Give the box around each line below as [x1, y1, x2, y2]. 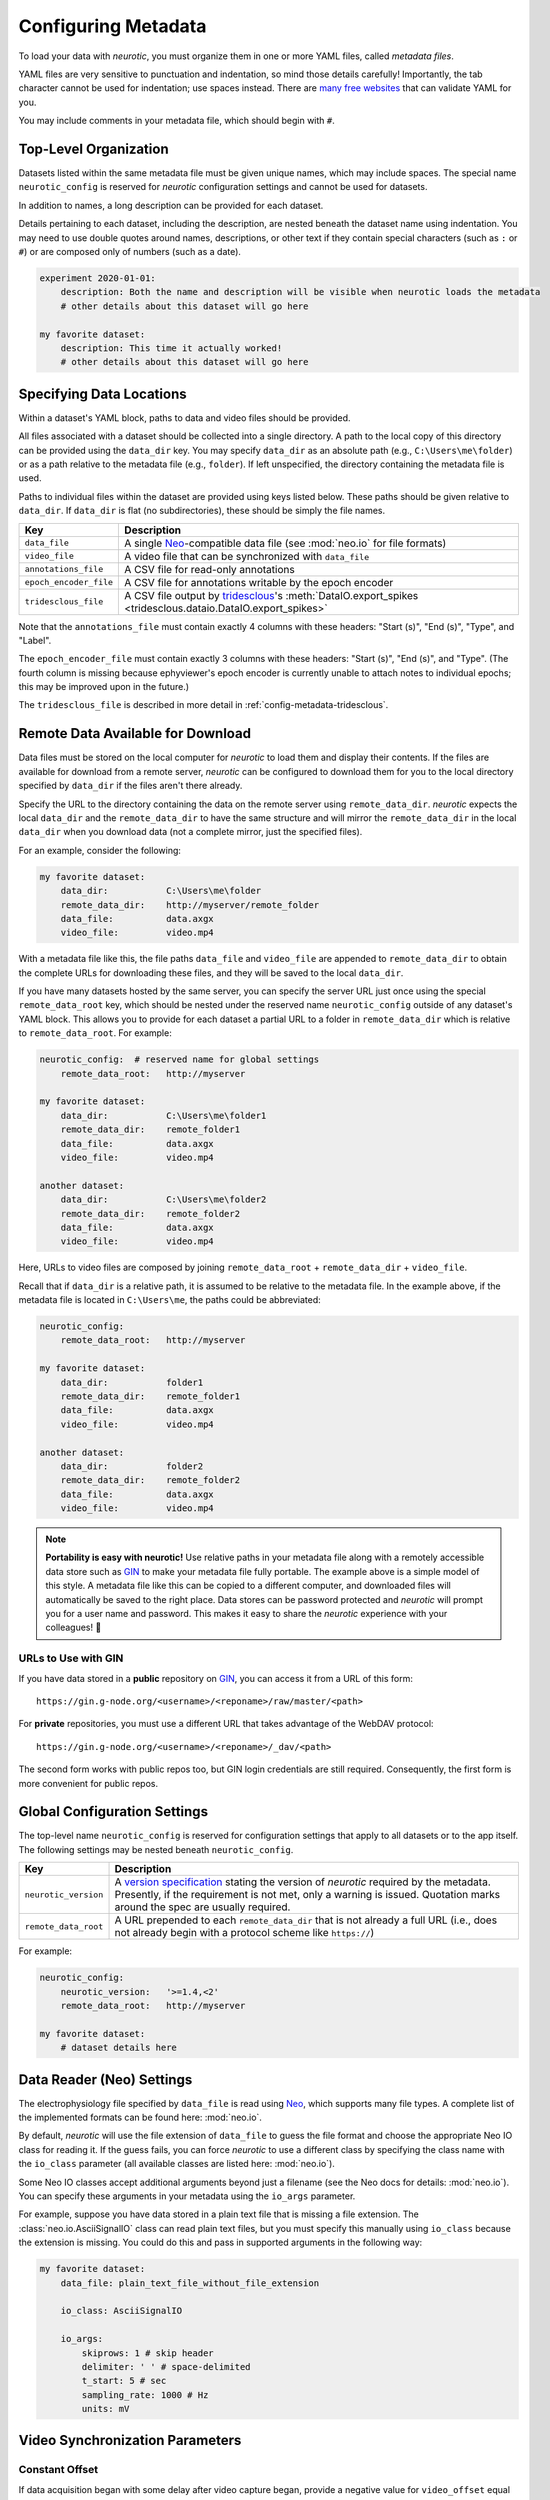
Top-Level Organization [18, 140, 169, 157]
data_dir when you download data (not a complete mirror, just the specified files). [18, 826, 363, 838]
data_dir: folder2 [60, 1460, 204, 1472]
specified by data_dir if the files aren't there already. [18, 780, 243, 792]
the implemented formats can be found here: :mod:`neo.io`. [18, 2111, 262, 2124]
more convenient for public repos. [18, 1777, 159, 1789]
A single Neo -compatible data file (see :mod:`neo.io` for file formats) [124, 536, 447, 550]
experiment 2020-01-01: [39, 272, 157, 284]
